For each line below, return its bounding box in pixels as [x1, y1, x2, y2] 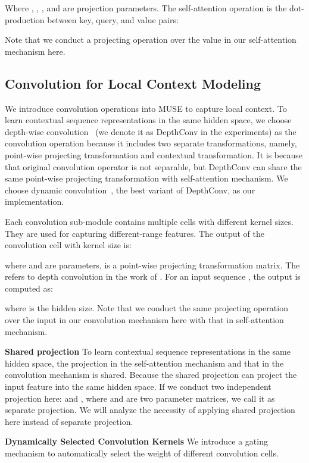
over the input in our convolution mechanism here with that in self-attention [5, 314, 284, 326]
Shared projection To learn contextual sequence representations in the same [5, 345, 291, 358]
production [5, 13, 45, 26]
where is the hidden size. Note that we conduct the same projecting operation [5, 302, 288, 314]
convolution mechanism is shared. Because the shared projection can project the [5, 368, 297, 381]
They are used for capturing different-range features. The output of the [5, 227, 264, 239]
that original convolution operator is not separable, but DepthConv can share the [5, 160, 302, 173]
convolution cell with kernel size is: [5, 239, 132, 251]
